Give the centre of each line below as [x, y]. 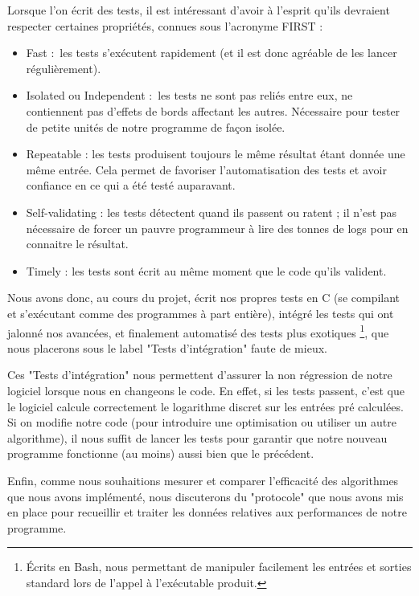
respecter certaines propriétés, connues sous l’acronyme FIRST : [165, 25]
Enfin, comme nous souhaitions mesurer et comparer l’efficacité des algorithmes [203, 480]
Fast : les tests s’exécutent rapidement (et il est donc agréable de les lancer [212, 53]
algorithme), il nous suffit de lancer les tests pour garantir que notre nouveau [197, 437]
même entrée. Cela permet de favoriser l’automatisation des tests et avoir [206, 169]
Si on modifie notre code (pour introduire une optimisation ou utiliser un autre [202, 422]
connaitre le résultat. [77, 244]
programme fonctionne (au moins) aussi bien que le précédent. [161, 453]
